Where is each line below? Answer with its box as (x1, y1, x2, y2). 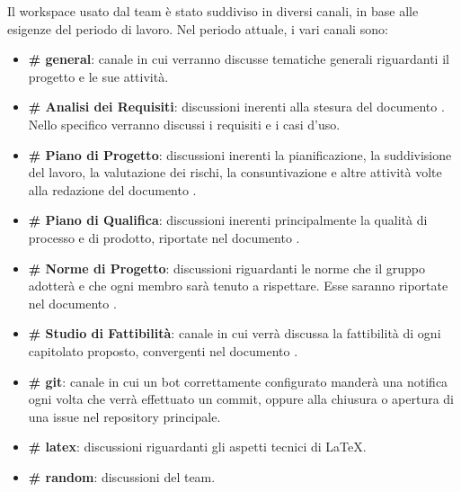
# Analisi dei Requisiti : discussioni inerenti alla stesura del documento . (28, 97, 445, 116)
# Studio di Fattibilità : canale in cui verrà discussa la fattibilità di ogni (28, 324, 441, 343)
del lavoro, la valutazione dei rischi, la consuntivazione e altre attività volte (28, 163, 442, 182)
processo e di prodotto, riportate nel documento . (28, 228, 300, 246)
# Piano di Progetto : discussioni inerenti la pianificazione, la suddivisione (28, 145, 452, 164)
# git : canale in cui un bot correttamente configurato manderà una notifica (28, 371, 448, 390)
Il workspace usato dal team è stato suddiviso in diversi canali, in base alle (7, 2, 419, 20)
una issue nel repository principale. (28, 407, 221, 425)
